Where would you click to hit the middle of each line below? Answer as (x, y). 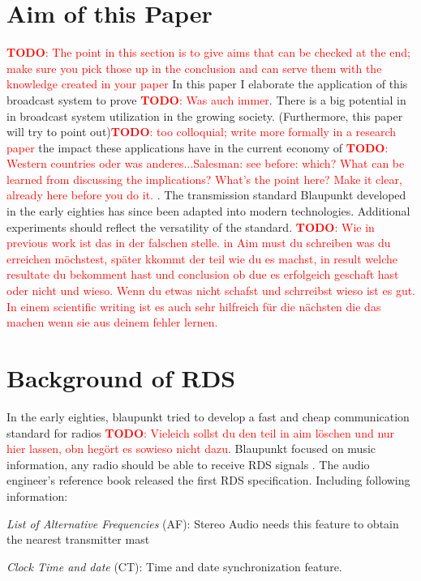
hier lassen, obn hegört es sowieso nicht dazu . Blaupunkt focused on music (191, 449)
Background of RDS (121, 378)
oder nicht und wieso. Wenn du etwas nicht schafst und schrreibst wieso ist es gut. (211, 290)
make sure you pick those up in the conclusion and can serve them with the (194, 68)
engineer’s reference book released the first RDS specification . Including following (208, 480)
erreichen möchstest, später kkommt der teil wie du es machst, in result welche (202, 258)
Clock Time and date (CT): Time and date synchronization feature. (174, 566)
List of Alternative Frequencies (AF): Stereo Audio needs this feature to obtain (203, 523)
